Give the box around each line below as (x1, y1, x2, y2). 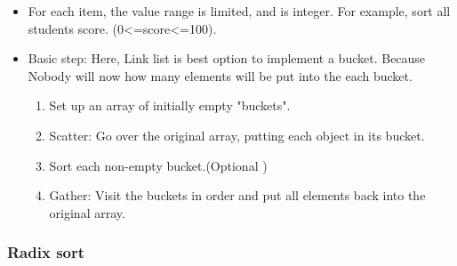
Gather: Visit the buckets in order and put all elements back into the (49, 186, 426, 205)
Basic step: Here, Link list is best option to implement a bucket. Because (28, 49, 426, 68)
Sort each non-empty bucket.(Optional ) (49, 156, 268, 174)
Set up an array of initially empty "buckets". (49, 96, 291, 115)
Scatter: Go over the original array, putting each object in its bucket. (49, 125, 425, 144)
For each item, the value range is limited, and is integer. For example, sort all (28, 2, 451, 20)
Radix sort (7, 241, 85, 263)
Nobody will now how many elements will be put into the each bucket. (28, 66, 413, 85)
